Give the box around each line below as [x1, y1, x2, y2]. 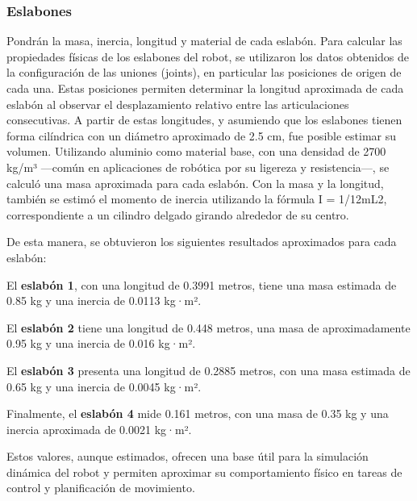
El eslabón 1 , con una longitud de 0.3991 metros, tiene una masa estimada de [6, 276, 397, 293]
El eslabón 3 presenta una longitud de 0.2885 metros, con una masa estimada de [6, 361, 411, 378]
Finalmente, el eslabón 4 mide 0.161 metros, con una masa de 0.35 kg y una [6, 405, 389, 422]
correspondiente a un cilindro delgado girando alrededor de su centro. [6, 206, 349, 223]
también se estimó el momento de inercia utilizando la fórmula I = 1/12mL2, [6, 190, 387, 207]
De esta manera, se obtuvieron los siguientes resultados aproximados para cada [6, 233, 397, 250]
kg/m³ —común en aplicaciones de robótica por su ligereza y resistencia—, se [6, 158, 390, 175]
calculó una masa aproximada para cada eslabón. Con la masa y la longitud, [6, 174, 384, 191]
